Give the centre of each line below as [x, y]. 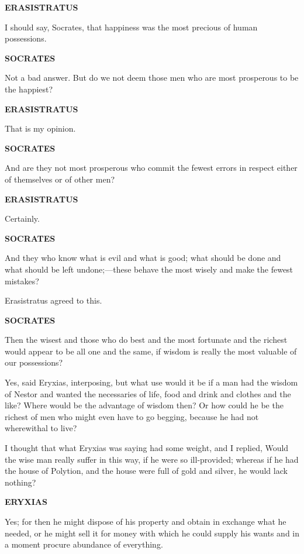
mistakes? [22, 281]
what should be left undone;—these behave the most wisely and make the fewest [149, 269]
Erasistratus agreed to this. [53, 300]
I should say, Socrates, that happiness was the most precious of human [131, 27]
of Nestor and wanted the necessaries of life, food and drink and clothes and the [148, 393]
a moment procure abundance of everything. [84, 544]
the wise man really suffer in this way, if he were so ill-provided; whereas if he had [152, 459]
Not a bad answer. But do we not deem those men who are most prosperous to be [152, 78]
